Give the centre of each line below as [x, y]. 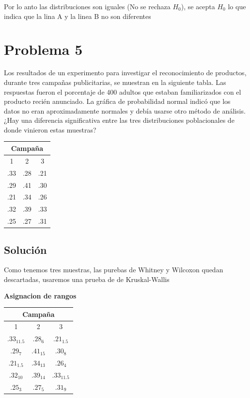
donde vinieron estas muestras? [50, 129]
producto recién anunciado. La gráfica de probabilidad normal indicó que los [117, 101]
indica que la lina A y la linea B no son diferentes [78, 16]
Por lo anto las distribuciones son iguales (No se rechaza [87, 6]
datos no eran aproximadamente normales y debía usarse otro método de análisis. [125, 110]
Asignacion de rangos [40, 295]
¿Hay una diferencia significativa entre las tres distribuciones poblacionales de [119, 120]
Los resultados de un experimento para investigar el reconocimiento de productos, [125, 73]
